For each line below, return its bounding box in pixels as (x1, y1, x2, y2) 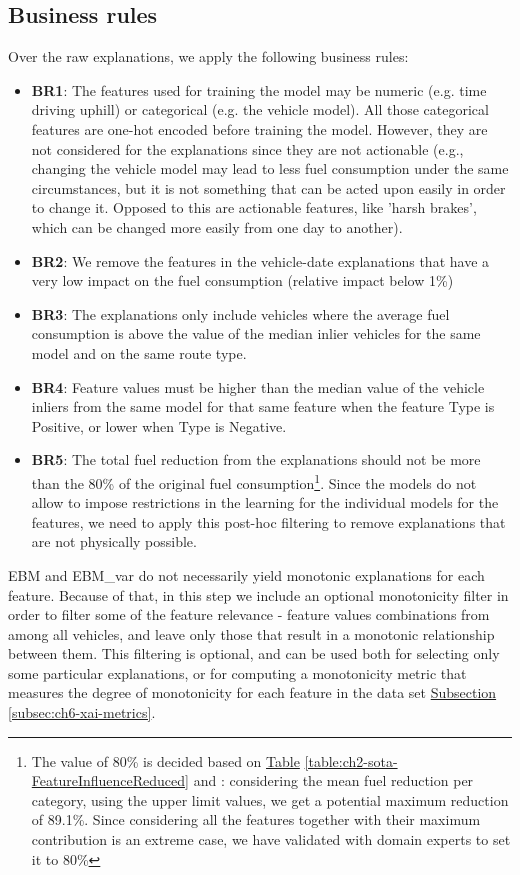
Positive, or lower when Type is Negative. (31, 415, 287, 436)
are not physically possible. (31, 531, 197, 552)
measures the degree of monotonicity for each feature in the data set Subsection (8, 682, 497, 703)
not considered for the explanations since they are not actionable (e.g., (31, 138, 464, 159)
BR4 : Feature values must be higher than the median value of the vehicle (31, 376, 485, 397)
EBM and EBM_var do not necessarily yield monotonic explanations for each (8, 564, 485, 585)
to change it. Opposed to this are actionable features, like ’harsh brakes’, (31, 197, 477, 218)
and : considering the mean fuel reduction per (193, 770, 474, 791)
